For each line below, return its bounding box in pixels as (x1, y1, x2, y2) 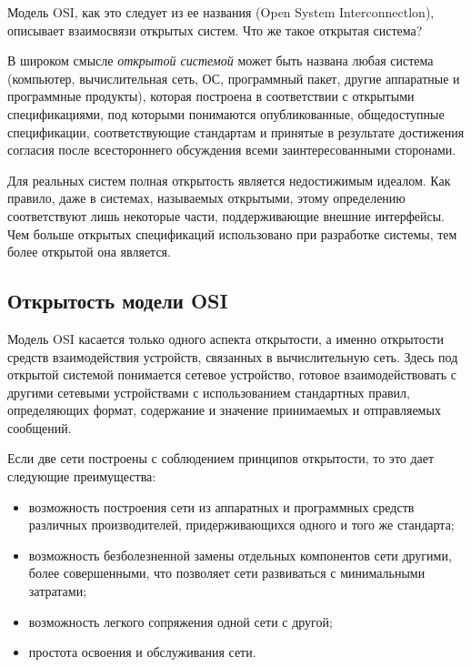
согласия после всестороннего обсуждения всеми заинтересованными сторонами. (7, 140, 456, 159)
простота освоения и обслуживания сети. (28, 642, 256, 662)
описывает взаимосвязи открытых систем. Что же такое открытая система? (7, 20, 423, 39)
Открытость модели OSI (7, 287, 228, 315)
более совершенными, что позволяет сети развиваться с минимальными (28, 563, 426, 582)
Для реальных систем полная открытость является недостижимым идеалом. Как (7, 170, 451, 189)
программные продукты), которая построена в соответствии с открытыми (7, 86, 415, 106)
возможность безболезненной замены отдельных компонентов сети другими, (28, 545, 452, 564)
